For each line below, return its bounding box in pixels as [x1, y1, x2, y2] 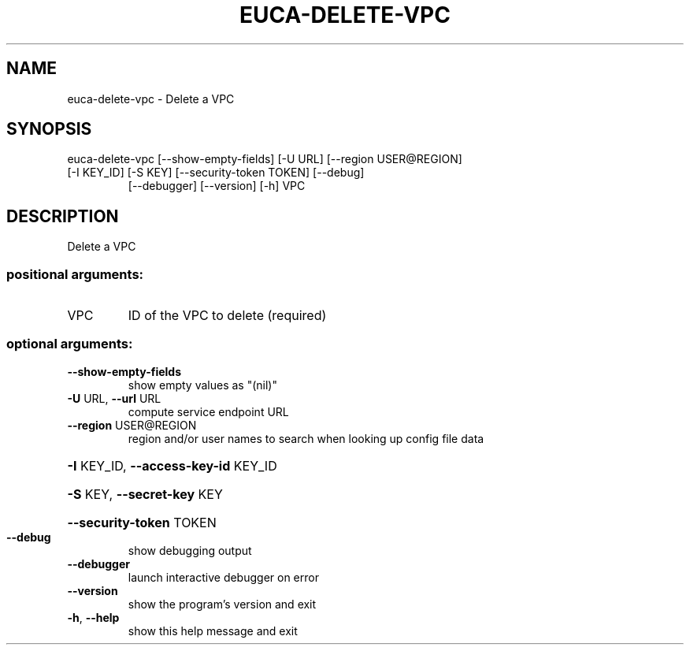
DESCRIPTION [6, 206, 119, 226]
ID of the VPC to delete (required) [128, 307, 327, 324]
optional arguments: [6, 336, 133, 352]
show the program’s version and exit [128, 597, 317, 611]
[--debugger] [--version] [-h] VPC [128, 179, 306, 193]
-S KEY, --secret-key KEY [67, 485, 223, 502]
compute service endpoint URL [128, 404, 289, 418]
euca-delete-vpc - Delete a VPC [67, 91, 235, 106]
